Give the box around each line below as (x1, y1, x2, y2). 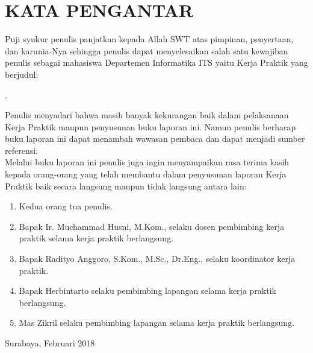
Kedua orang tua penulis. (19, 200, 113, 212)
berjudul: (5, 68, 39, 80)
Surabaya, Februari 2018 (5, 337, 95, 349)
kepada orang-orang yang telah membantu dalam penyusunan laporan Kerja (5, 168, 287, 180)
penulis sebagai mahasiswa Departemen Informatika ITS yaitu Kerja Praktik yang (5, 56, 308, 69)
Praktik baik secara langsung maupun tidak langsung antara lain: (5, 179, 247, 192)
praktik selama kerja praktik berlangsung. (19, 232, 174, 244)
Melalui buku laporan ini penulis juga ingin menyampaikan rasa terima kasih (5, 156, 290, 168)
